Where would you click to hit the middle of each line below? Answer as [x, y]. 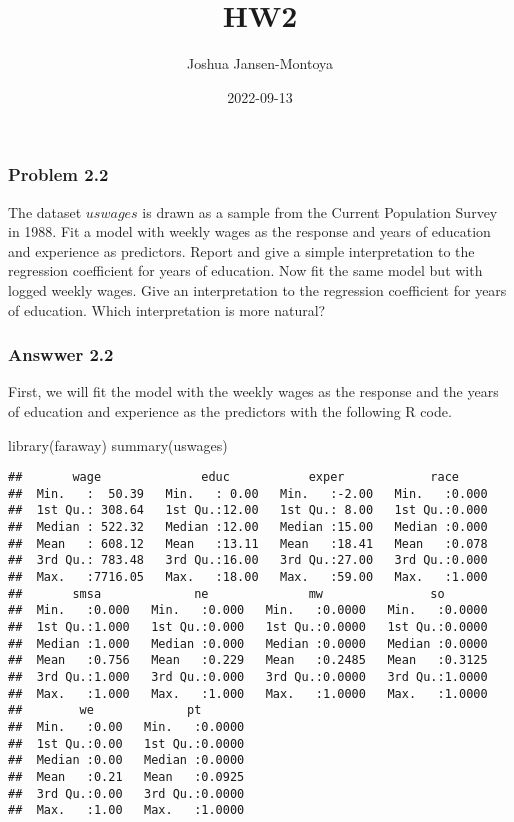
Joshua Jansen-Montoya [260, 63]
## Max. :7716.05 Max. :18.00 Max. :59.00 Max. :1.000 [248, 577]
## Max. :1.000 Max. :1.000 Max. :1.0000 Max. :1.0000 [248, 693]
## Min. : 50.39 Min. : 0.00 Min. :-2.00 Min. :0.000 [248, 493]
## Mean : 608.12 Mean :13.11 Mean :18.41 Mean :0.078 [248, 543]
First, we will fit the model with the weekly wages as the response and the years [253, 391]
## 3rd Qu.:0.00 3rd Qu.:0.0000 [126, 793]
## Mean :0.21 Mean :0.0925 [126, 776]
